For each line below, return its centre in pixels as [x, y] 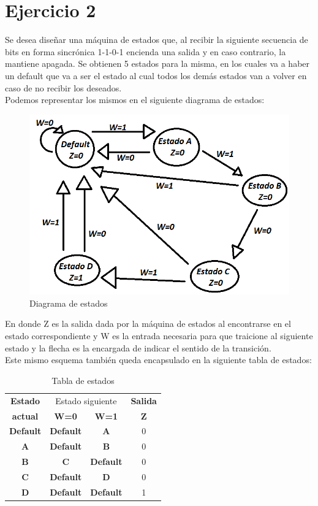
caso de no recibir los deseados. [63, 87]
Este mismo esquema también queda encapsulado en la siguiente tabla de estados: [158, 360]
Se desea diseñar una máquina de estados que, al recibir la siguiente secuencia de [157, 40]
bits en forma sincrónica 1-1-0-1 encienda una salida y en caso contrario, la [146, 51]
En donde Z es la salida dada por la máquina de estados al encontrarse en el [148, 324]
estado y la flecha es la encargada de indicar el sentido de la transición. [138, 347]
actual [25, 416]
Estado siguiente [86, 400]
